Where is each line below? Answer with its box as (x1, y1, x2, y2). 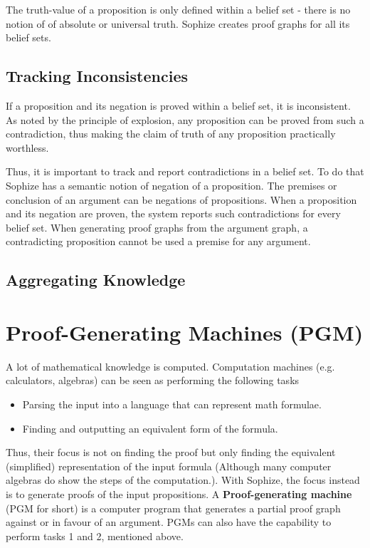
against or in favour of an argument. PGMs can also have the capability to (6, 515, 332, 529)
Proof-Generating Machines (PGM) (6, 317, 364, 346)
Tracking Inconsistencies (6, 65, 188, 87)
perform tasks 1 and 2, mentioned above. (6, 528, 184, 543)
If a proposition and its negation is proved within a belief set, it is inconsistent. (6, 98, 351, 113)
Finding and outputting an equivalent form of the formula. (22, 420, 278, 435)
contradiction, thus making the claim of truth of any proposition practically (6, 126, 336, 141)
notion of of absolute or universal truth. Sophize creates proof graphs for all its (6, 16, 350, 31)
